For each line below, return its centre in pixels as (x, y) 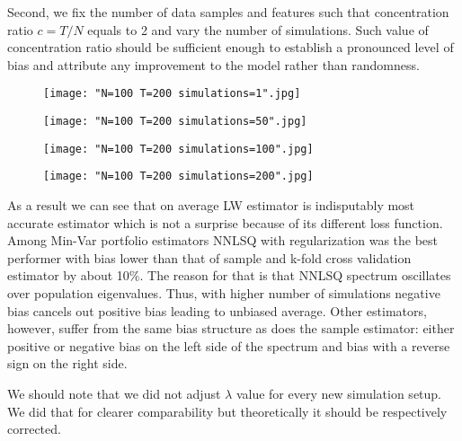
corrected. (34, 429)
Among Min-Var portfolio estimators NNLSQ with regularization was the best (223, 240)
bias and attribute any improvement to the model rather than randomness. (213, 64)
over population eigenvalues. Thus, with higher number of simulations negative (224, 292)
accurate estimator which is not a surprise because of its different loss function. (225, 222)
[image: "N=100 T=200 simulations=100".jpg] (178, 149)
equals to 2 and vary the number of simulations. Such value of (258, 29)
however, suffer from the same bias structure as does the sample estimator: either (231, 328)
